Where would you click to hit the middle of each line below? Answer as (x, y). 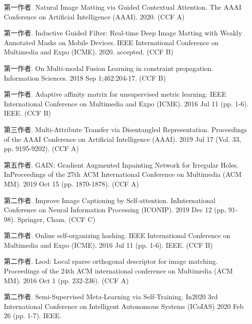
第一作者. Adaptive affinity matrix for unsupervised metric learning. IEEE (115, 94)
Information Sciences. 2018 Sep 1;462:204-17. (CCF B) (85, 77)
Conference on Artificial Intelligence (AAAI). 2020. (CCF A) (94, 16)
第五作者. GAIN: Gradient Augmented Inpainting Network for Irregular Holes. (121, 164)
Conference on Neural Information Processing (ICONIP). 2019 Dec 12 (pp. (115, 210)
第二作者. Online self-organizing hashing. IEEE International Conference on (117, 235)
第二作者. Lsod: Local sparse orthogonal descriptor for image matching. (111, 261)
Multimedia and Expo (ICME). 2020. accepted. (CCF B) (89, 52)
